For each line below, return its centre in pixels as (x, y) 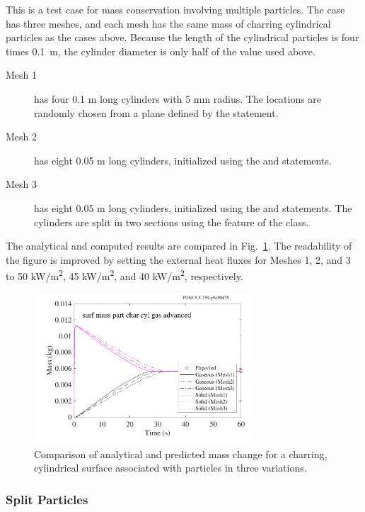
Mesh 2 (22, 137)
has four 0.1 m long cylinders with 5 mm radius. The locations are (178, 98)
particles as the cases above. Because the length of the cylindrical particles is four (182, 37)
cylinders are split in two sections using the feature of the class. (172, 222)
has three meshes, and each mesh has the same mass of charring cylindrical (168, 23)
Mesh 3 (22, 184)
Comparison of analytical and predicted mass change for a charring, (181, 453)
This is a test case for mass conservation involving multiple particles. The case (175, 9)
